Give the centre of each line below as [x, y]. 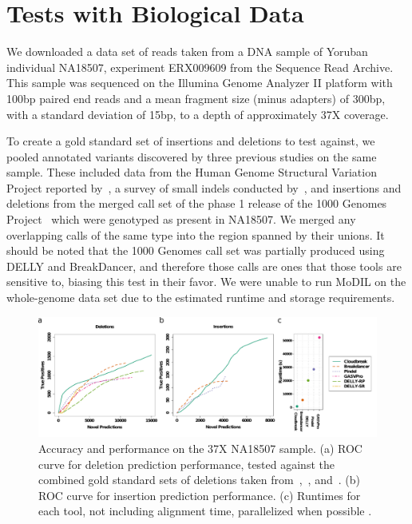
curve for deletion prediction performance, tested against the [186, 464]
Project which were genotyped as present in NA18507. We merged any [181, 219]
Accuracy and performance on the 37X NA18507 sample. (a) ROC [200, 448]
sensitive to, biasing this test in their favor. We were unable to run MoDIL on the [206, 282]
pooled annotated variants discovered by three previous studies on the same [192, 156]
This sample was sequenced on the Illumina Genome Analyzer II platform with [200, 83]
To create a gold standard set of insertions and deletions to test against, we [191, 141]
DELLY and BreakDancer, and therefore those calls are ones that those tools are [204, 266]
